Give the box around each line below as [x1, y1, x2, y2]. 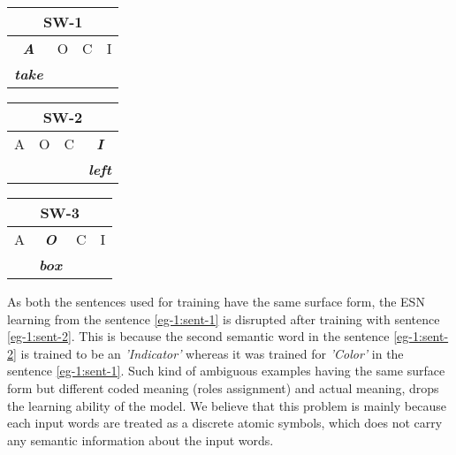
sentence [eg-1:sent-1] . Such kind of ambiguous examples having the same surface [7, 361, 445, 380]
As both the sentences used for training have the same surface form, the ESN [7, 292, 425, 310]
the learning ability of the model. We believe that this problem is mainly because [7, 396, 446, 414]
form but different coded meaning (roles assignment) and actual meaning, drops [7, 378, 439, 397]
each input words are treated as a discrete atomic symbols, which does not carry [7, 413, 443, 432]
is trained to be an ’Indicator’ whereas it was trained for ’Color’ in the [20, 344, 404, 362]
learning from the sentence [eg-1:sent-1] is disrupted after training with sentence [7, 309, 440, 328]
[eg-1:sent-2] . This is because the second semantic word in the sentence [7, 327, 390, 345]
